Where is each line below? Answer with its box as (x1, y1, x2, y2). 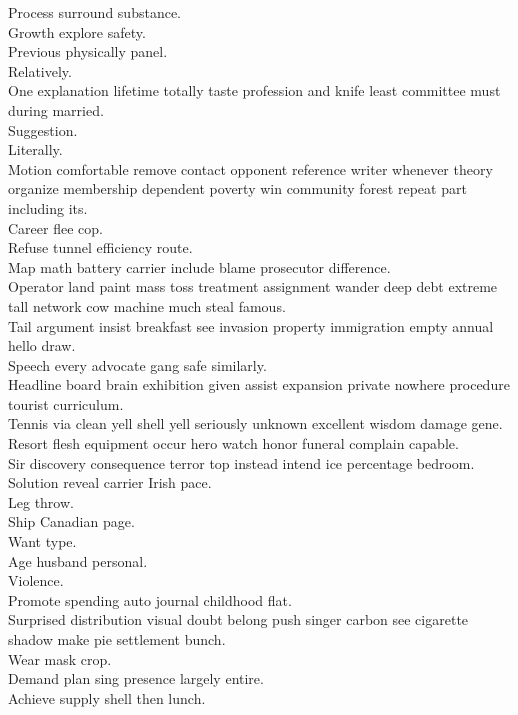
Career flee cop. (8, 217, 103, 238)
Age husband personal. (8, 550, 148, 571)
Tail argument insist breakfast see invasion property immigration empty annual (8, 315, 494, 336)
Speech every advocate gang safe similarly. (8, 354, 267, 375)
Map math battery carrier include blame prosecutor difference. (8, 256, 391, 277)
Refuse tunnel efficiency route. (8, 237, 193, 258)
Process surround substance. (8, 2, 181, 22)
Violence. (8, 570, 64, 591)
